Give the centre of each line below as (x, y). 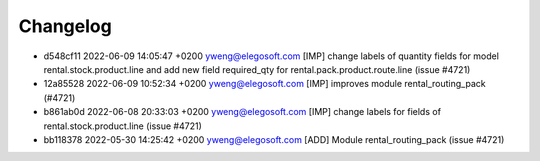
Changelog (65, 26)
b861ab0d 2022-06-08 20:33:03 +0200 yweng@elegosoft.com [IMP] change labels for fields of (242, 112)
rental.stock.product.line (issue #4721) (122, 126)
